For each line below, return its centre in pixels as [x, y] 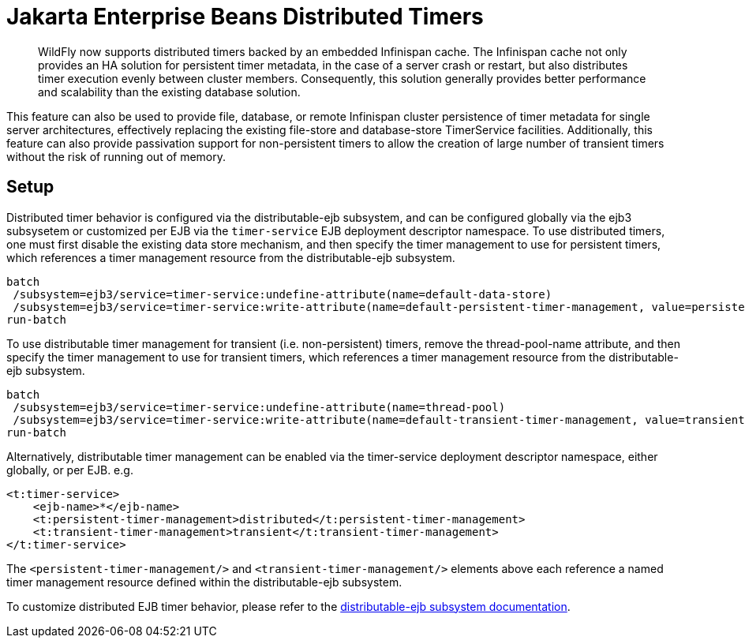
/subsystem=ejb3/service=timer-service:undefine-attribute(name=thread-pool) [259, 407]
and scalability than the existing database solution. [169, 92]
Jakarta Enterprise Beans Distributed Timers [245, 17]
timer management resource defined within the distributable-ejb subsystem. [204, 582]
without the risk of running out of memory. [116, 156]
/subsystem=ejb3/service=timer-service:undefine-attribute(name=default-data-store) [283, 294]
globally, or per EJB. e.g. [70, 470]
